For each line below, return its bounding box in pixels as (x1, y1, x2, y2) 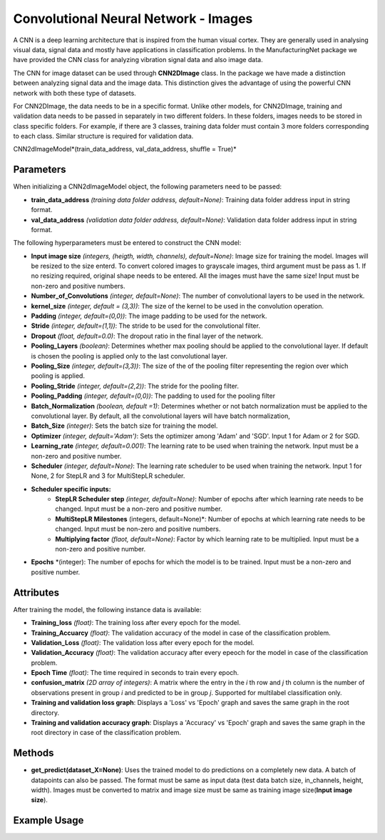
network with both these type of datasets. (13, 89, 137, 97)
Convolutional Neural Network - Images (13, 11, 253, 26)
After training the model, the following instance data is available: (13, 605, 202, 614)
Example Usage (13, 814, 84, 826)
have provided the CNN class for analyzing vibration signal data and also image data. (13, 56, 263, 64)
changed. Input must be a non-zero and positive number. (55, 504, 222, 514)
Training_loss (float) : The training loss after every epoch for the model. (31, 619, 241, 627)
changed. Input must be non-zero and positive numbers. (55, 525, 221, 534)
